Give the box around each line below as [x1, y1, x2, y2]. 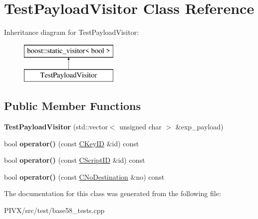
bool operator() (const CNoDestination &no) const [4, 171, 165, 182]
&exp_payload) [175, 121, 224, 132]
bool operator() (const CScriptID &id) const [4, 155, 145, 165]
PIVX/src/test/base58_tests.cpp [4, 205, 105, 216]
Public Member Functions [4, 98, 141, 113]
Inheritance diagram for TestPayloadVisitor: [4, 27, 139, 37]
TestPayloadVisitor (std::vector [4, 121, 108, 132]
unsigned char [119, 121, 162, 132]
